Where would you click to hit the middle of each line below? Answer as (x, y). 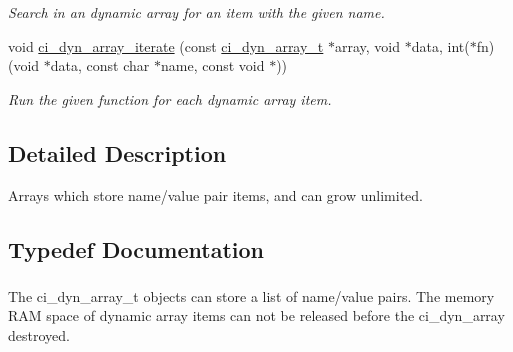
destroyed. (39, 335)
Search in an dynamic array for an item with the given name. (196, 12)
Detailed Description (117, 152)
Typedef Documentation (136, 248)
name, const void (212, 65)
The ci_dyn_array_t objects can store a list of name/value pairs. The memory (251, 295)
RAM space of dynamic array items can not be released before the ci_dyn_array (256, 315)
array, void (368, 45)
